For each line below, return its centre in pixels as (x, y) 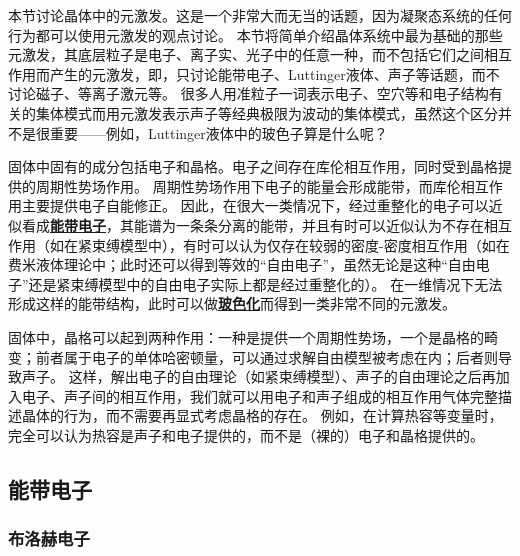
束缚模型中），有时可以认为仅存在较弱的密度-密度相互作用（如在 (300, 244)
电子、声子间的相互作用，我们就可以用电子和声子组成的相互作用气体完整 (259, 395)
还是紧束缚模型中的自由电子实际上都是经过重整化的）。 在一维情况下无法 (265, 283)
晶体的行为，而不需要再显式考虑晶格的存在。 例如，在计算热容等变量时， (262, 415)
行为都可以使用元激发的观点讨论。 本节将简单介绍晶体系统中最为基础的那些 (255, 34)
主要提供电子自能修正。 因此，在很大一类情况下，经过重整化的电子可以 (255, 205)
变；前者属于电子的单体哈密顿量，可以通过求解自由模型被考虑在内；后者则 (253, 356)
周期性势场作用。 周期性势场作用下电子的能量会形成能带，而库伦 (248, 185)
